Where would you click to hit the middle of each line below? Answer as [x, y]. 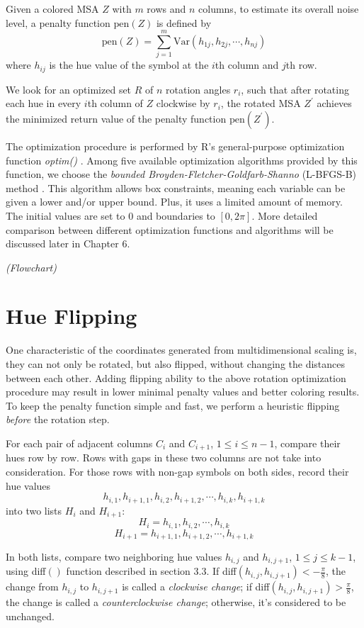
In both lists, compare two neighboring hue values [114, 557]
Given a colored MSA [52, 9]
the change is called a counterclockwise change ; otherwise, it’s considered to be [176, 602]
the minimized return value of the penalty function [116, 118]
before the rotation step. [58, 419]
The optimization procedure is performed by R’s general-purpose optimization [175, 146]
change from [32, 587]
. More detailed [285, 215]
